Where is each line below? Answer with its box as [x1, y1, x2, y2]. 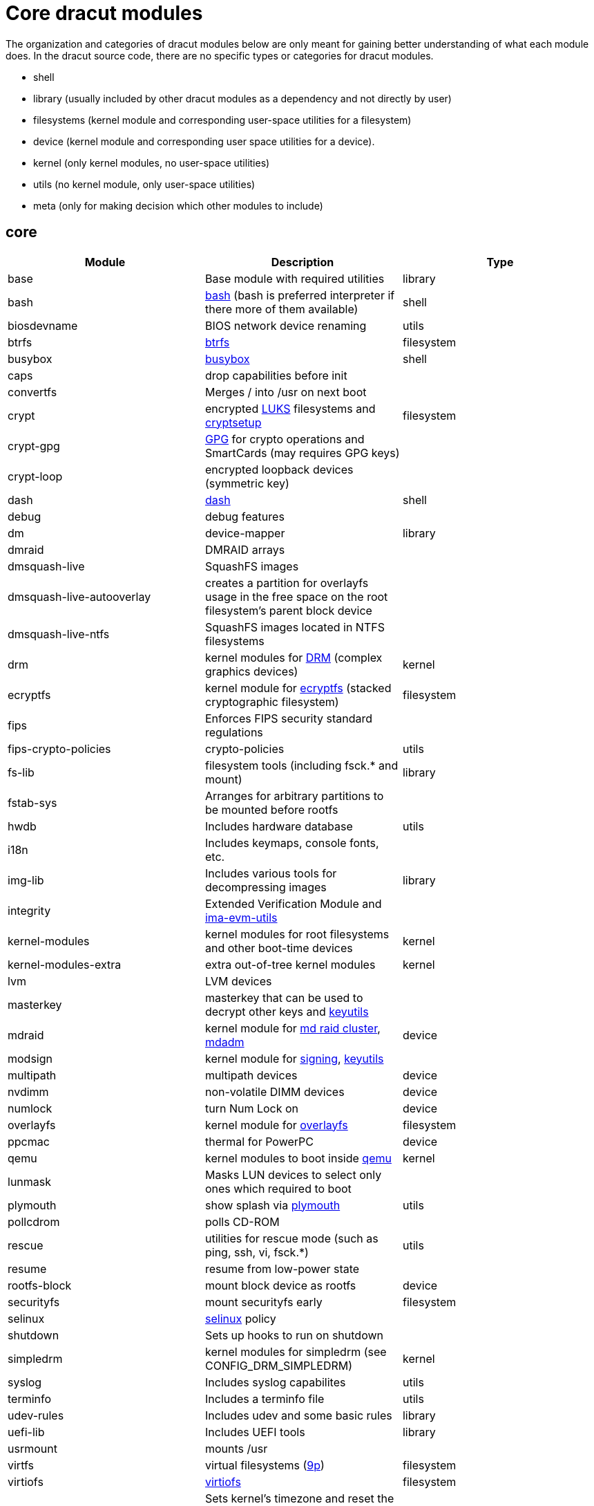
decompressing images [204, 880, 327, 894]
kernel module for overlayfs [204, 1117, 348, 1132]
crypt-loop [8, 469, 63, 483]
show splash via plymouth [204, 1198, 341, 1212]
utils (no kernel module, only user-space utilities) [33, 178, 256, 190]
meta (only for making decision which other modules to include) [33, 199, 323, 212]
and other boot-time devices [204, 940, 353, 955]
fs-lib [8, 765, 35, 779]
